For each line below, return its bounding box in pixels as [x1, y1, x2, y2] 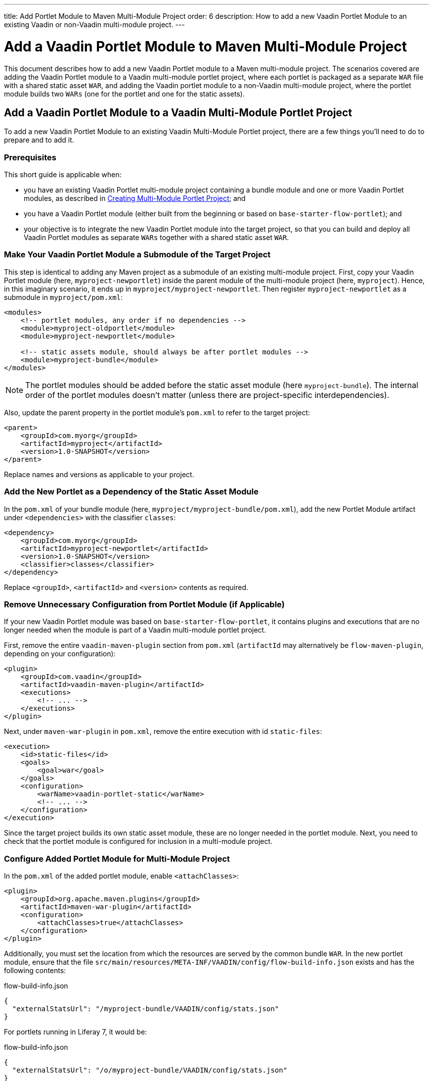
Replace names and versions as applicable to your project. [4, 470, 194, 479]
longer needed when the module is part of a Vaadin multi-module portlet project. [4, 626, 266, 635]
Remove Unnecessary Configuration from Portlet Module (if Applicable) [4, 599, 285, 609]
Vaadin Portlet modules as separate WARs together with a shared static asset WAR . [24, 233, 289, 242]
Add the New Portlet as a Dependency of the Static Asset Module [4, 487, 259, 497]
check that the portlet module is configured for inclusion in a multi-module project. [4, 837, 273, 846]
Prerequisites [4, 152, 56, 162]
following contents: [4, 966, 66, 975]
